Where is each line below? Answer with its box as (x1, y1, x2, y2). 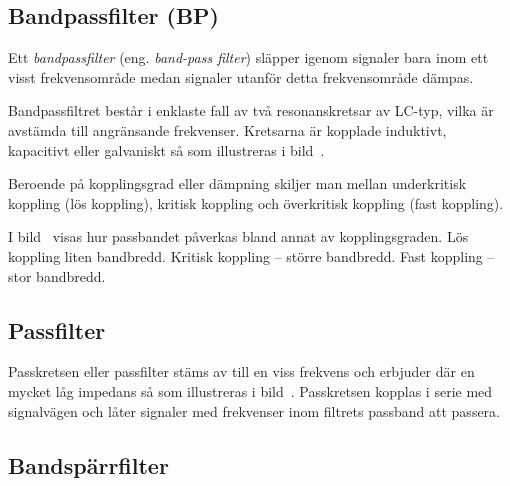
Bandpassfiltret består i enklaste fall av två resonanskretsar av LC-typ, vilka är (8, 100, 494, 121)
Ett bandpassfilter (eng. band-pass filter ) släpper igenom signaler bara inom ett (8, 47, 489, 68)
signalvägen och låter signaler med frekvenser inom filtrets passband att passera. (8, 400, 500, 421)
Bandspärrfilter (8, 449, 169, 480)
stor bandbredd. (8, 265, 106, 286)
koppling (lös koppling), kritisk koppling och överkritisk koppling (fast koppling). (8, 192, 504, 213)
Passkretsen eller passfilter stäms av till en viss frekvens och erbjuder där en (8, 361, 475, 382)
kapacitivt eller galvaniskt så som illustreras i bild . (8, 139, 325, 160)
